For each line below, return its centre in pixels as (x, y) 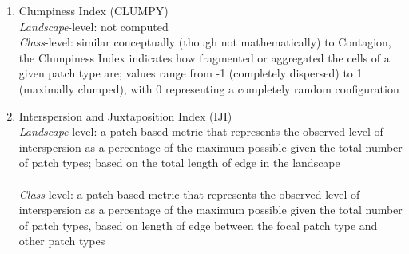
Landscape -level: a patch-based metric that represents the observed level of (201, 131)
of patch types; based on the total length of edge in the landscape (179, 163)
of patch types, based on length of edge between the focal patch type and (198, 225)
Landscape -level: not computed (93, 26)
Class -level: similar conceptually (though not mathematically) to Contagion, (205, 42)
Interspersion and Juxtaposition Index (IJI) (125, 115)
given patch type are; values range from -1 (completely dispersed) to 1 (191, 73)
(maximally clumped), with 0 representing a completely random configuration (209, 88)
